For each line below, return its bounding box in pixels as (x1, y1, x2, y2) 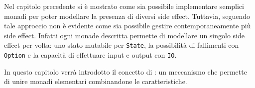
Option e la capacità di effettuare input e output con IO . (4, 50, 177, 60)
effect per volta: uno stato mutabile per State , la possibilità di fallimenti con (4, 40, 239, 50)
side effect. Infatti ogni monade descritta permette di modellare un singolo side (4, 30, 245, 40)
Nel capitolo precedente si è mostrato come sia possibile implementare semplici (4, 1, 244, 11)
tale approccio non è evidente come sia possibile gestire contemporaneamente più (4, 20, 251, 31)
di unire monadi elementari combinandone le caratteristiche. (4, 76, 187, 87)
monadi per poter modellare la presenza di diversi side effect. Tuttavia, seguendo (4, 10, 250, 21)
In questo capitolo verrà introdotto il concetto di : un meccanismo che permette (4, 66, 247, 77)
